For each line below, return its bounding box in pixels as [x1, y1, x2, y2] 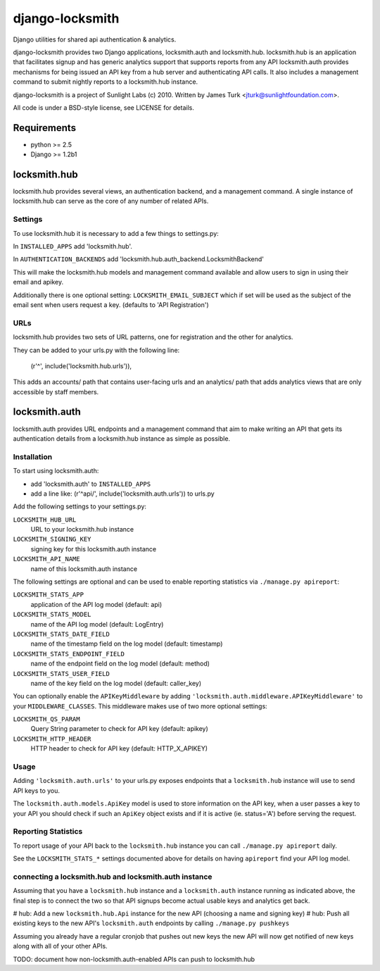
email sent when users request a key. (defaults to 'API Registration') [13, 300, 209, 309]
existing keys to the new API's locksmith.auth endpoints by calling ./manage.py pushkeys [13, 919, 290, 927]
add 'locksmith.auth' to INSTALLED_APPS [30, 480, 151, 488]
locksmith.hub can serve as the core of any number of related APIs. [13, 197, 209, 206]
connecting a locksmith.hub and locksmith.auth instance [13, 872, 213, 882]
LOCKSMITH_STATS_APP [13, 591, 84, 599]
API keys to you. [13, 786, 60, 795]
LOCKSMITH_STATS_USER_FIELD [13, 670, 110, 677]
